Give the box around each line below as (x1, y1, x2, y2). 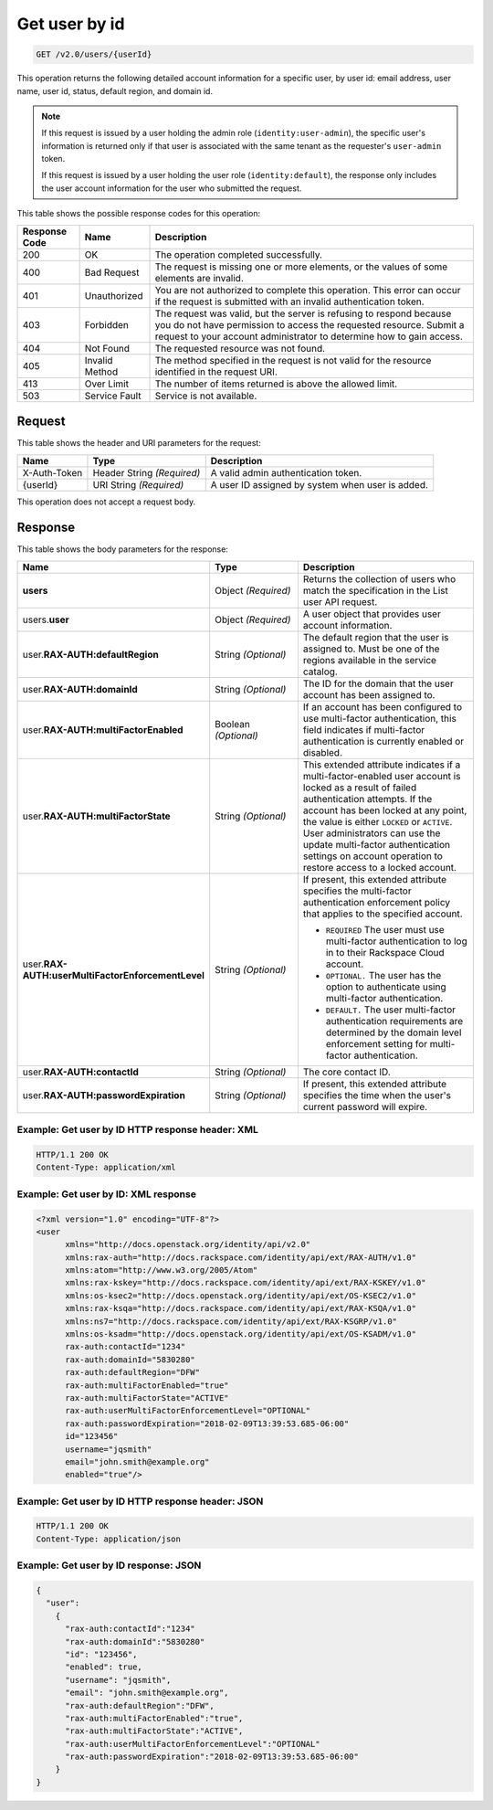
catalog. (302, 665, 338, 678)
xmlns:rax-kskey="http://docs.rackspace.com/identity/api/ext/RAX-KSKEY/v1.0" (65, 1277, 426, 1288)
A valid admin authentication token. (210, 466, 362, 479)
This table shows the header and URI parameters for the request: (16, 438, 262, 449)
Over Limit (84, 377, 130, 390)
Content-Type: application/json (36, 1533, 182, 1544)
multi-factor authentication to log (325, 935, 467, 947)
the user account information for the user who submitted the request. (41, 183, 302, 194)
